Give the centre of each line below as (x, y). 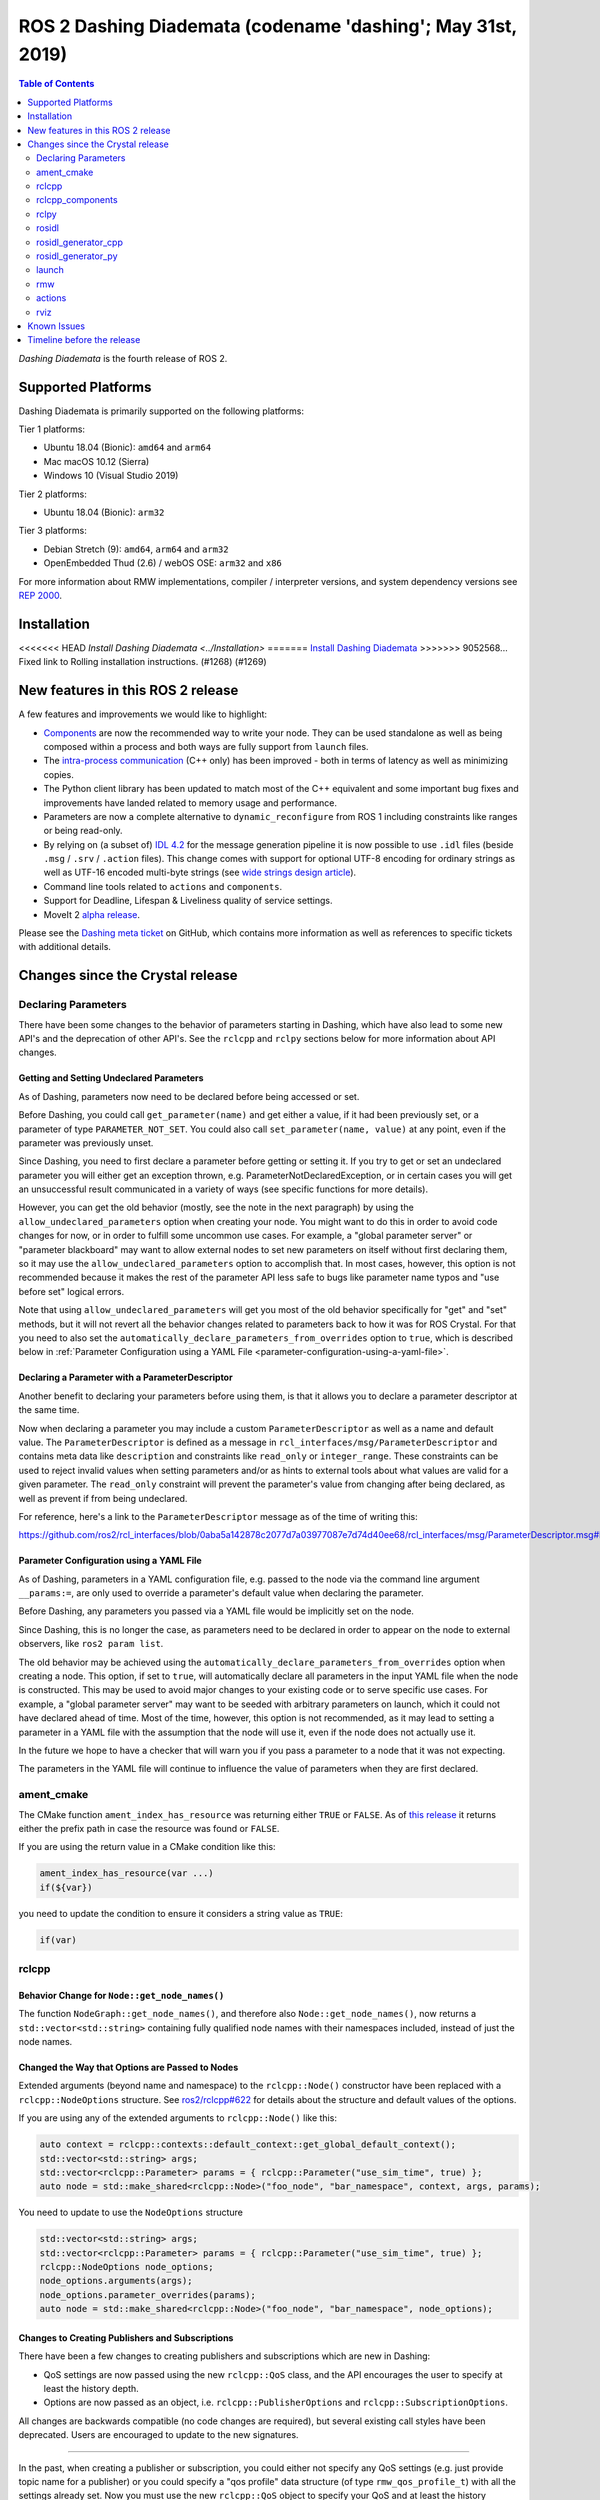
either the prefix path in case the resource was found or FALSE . (149, 1828)
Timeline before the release (84, 340)
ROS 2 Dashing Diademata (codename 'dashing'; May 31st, (267, 26)
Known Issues (56, 326)
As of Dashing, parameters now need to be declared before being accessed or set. (189, 1096)
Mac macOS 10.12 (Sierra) (96, 461)
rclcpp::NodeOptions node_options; (126, 2267)
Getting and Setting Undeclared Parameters (111, 1078)
